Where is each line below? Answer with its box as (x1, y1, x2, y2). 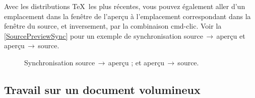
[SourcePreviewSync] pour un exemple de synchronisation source (4, 30, 203, 41)
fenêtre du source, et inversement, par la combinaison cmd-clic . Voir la (4, 21, 222, 31)
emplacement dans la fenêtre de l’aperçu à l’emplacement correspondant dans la (4, 11, 251, 21)
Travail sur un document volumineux (4, 81, 201, 97)
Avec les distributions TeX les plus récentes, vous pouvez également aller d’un (4, 1, 245, 11)
